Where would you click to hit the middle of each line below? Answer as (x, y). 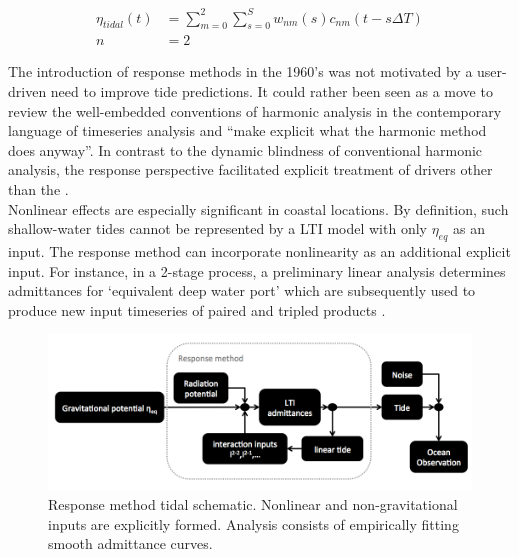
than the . (38, 188)
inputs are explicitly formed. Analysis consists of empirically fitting (253, 523)
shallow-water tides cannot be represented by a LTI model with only (217, 228)
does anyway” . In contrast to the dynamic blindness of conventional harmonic (245, 149)
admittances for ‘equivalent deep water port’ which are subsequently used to (242, 290)
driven (27, 90)
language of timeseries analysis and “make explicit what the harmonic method (247, 130)
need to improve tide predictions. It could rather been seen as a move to (271, 90)
